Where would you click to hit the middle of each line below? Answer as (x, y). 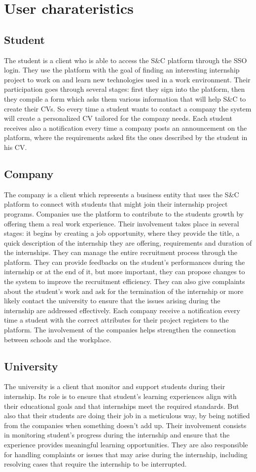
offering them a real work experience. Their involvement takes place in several (122, 223)
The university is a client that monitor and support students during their (115, 386)
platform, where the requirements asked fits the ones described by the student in (126, 137)
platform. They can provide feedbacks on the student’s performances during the (125, 262)
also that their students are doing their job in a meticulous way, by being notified (127, 416)
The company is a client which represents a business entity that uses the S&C (122, 194)
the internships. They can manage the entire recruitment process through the (121, 252)
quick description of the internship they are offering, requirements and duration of (128, 242)
